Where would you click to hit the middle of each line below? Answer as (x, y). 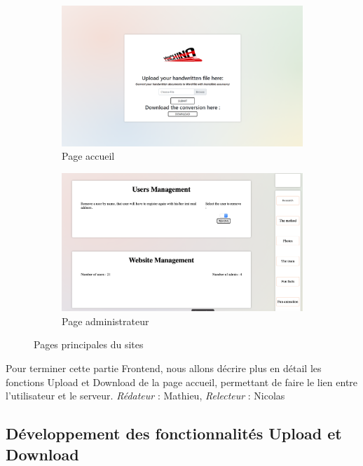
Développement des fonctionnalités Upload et (174, 433)
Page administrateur (105, 321)
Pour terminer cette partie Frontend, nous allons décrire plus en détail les (164, 368)
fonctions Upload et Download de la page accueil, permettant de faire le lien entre (182, 382)
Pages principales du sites (89, 344)
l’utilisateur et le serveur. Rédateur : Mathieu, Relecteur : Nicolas (145, 396)
